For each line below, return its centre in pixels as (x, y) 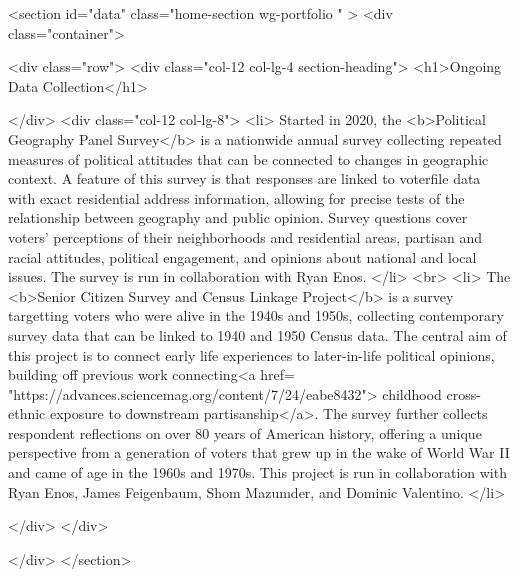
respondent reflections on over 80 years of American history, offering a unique (245, 432)
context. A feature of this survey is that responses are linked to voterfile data (244, 178)
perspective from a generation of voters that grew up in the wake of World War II (259, 452)
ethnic (27, 413)
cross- (463, 393)
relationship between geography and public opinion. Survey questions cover (238, 217)
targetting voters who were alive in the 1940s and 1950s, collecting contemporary (256, 315)
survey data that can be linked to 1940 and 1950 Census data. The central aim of (257, 334)
